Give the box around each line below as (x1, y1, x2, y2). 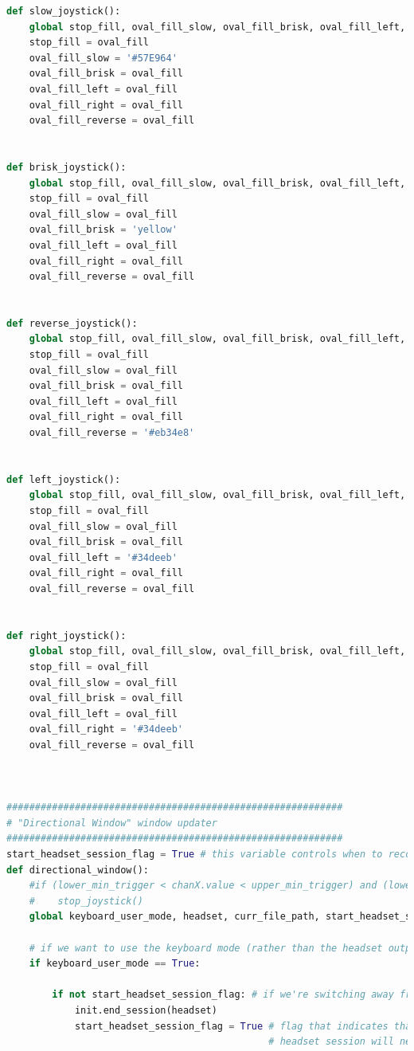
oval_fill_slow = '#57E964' (29, 52, 178, 64)
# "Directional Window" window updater (6, 817, 217, 829)
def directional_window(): (6, 864, 149, 876)
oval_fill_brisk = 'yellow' (29, 224, 178, 236)
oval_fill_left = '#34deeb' (29, 551, 178, 563)
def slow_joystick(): (6, 6, 121, 17)
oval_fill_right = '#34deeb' (29, 724, 183, 735)
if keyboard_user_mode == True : (29, 958, 201, 970)
